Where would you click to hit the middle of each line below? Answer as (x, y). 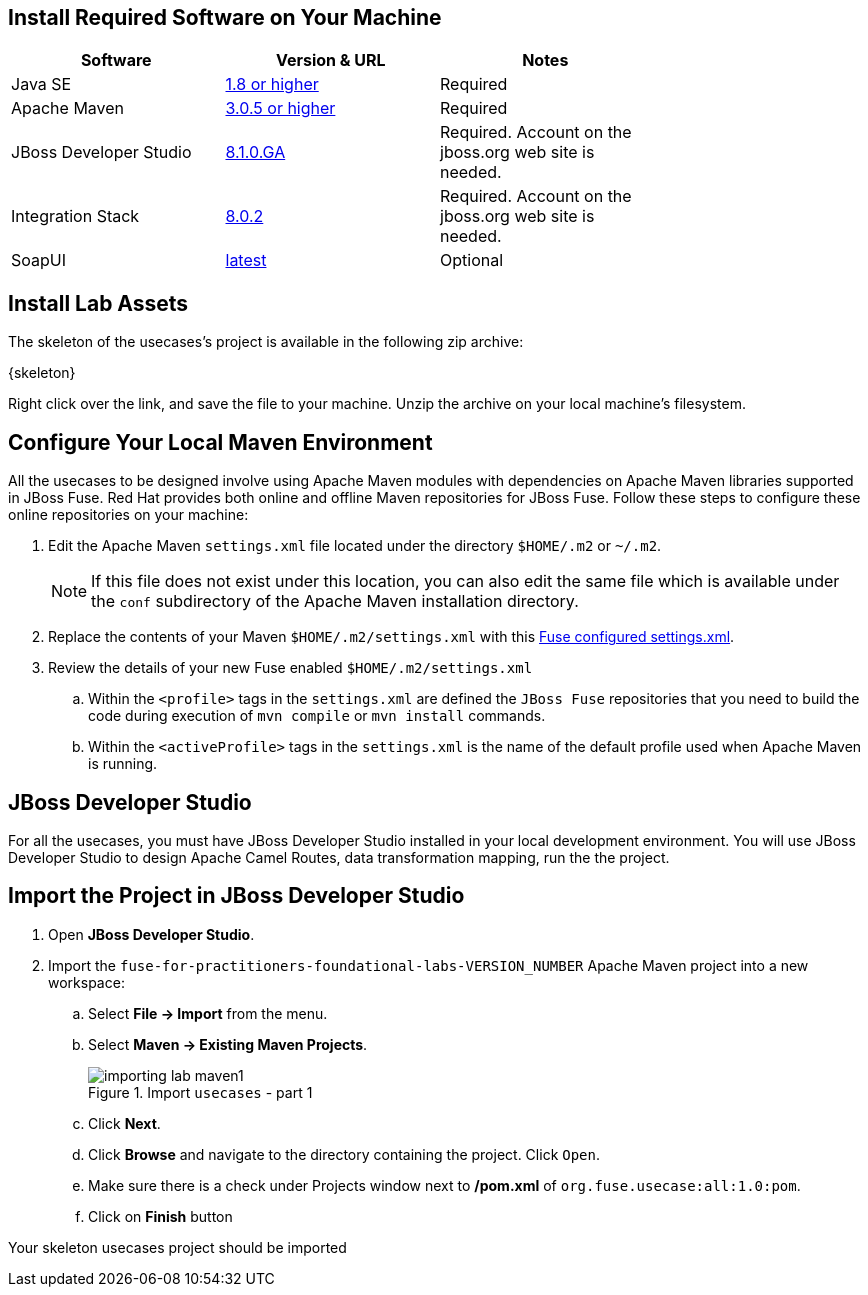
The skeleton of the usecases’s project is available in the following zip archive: (266, 342)
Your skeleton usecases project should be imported (177, 1247)
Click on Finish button (160, 1216)
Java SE (41, 84)
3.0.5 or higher (280, 108)
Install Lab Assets (98, 303)
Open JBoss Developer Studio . (151, 934)
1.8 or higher (272, 84)
